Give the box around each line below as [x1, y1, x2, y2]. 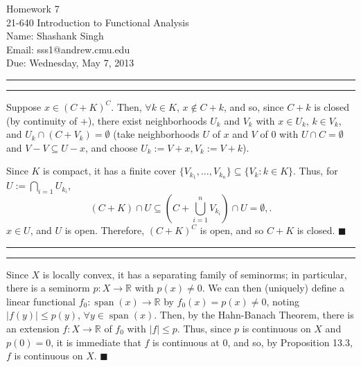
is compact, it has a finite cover [43, 163, 176, 178]
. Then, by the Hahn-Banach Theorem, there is [154, 307, 354, 322]
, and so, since [224, 99, 284, 114]
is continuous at [152, 334, 220, 349]
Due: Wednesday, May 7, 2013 [6, 55, 134, 70]
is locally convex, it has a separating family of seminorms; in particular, [42, 267, 347, 281]
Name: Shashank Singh [6, 28, 104, 43]
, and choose [85, 140, 138, 154]
